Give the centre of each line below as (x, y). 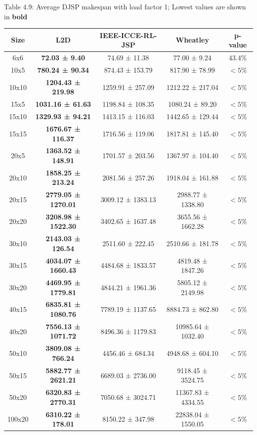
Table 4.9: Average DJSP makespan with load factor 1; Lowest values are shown (125, 6)
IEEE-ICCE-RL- (128, 35)
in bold (16, 16)
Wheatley (192, 40)
